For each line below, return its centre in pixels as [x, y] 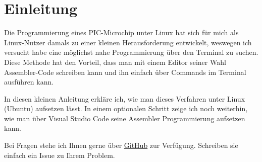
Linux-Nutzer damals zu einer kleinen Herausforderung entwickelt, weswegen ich [128, 42]
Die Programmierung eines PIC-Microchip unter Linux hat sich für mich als [121, 32]
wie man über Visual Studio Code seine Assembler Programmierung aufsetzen [125, 118]
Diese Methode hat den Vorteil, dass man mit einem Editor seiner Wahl [115, 62]
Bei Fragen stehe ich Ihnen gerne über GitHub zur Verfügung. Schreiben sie [121, 145]
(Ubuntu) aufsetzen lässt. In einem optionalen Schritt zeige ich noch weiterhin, [126, 108]
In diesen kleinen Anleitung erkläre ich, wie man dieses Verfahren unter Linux [125, 98]
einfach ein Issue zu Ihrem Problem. [60, 155]
